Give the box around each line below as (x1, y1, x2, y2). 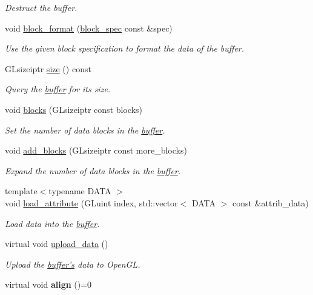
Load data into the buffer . (5, 217, 100, 229)
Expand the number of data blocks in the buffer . (5, 164, 181, 177)
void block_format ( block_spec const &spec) (5, 21, 173, 34)
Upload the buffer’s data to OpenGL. (5, 257, 140, 270)
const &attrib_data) (232, 196, 309, 209)
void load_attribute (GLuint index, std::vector (5, 196, 178, 209)
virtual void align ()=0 (5, 278, 92, 291)
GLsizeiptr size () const (5, 62, 91, 75)
